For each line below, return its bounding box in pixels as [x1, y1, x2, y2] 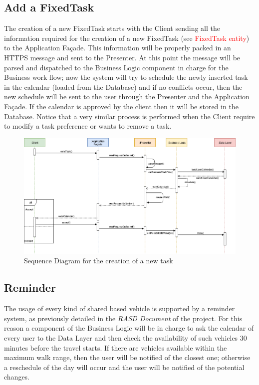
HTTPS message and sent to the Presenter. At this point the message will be [4, 52, 241, 62]
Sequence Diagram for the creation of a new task [24, 255, 173, 266]
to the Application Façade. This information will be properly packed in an [4, 42, 231, 53]
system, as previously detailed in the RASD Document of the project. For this [4, 313, 243, 323]
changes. [4, 372, 30, 382]
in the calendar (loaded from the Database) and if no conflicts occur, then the [4, 81, 243, 92]
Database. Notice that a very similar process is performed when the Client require [4, 111, 255, 121]
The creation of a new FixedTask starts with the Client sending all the [4, 23, 221, 33]
